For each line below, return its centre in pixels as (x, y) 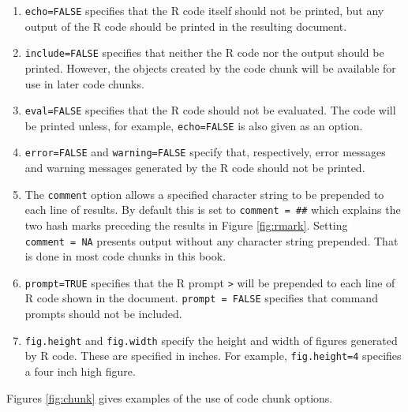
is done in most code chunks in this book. (125, 256)
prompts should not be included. (103, 314)
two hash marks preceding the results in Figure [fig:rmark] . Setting (186, 225)
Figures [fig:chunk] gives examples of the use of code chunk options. (170, 397)
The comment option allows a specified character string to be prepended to (204, 194)
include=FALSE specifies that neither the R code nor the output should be (204, 52)
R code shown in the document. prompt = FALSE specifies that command (201, 298)
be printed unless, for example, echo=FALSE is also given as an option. (194, 125)
